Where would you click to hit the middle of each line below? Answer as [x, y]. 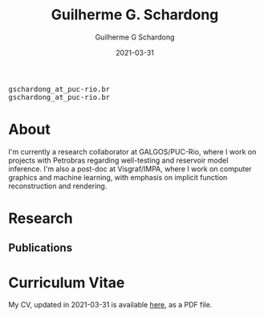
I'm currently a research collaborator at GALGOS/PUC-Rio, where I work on [132, 151]
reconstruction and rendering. [58, 186]
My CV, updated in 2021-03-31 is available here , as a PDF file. [110, 305]
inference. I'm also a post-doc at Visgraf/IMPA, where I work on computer [130, 169]
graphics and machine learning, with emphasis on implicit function [118, 177]
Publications [41, 248]
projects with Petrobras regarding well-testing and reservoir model [118, 160]
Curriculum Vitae [67, 282]
